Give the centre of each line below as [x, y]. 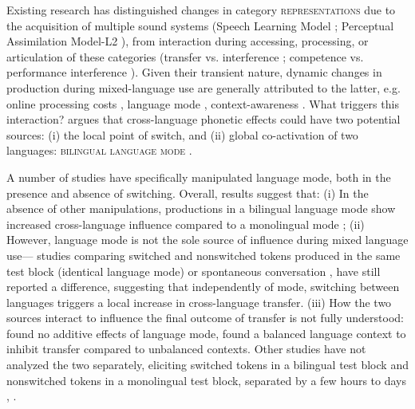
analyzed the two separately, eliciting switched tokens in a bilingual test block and [207, 365]
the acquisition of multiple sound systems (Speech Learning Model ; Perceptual [200, 25]
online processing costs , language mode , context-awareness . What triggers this [203, 103]
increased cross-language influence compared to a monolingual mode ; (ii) [186, 224]
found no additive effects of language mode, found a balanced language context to [206, 333]
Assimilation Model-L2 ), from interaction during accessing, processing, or [188, 41]
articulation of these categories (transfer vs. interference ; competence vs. [185, 56]
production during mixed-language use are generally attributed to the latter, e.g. [204, 87]
